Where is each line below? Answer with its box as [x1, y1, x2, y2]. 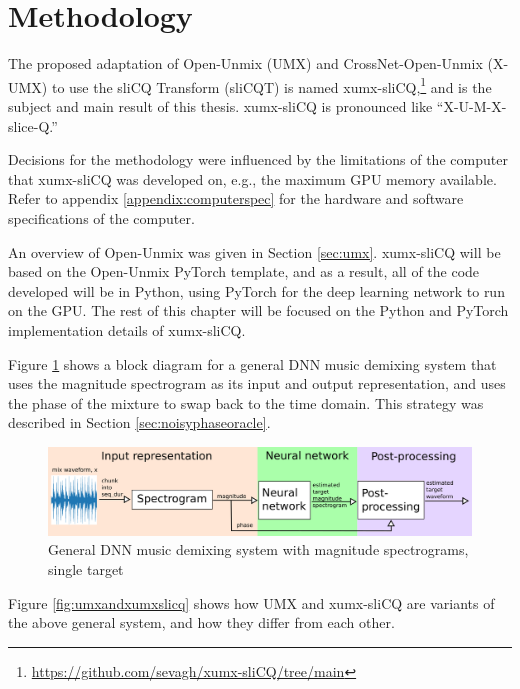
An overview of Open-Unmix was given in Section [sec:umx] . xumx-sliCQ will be [8, 241, 501, 262]
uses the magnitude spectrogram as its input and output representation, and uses [8, 373, 506, 394]
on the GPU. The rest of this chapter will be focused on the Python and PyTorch [8, 300, 509, 321]
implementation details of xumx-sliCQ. [8, 319, 246, 340]
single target [48, 559, 124, 580]
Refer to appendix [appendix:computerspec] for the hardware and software [8, 188, 464, 209]
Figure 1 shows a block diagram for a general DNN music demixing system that [8, 353, 497, 374]
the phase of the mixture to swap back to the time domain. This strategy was [8, 392, 484, 413]
